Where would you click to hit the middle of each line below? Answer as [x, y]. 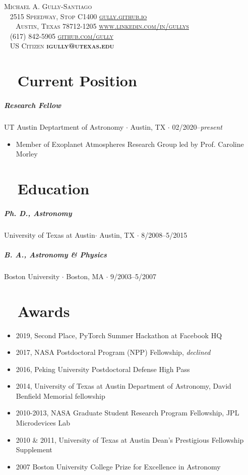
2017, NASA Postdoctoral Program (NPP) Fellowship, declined [113, 352]
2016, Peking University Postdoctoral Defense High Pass [103, 369]
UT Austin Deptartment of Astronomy [64, 126]
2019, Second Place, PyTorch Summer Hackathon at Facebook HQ [119, 335]
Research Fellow [33, 105]
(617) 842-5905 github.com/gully [61, 36]
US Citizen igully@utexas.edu [62, 46]
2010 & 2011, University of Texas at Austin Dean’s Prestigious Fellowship [130, 439]
